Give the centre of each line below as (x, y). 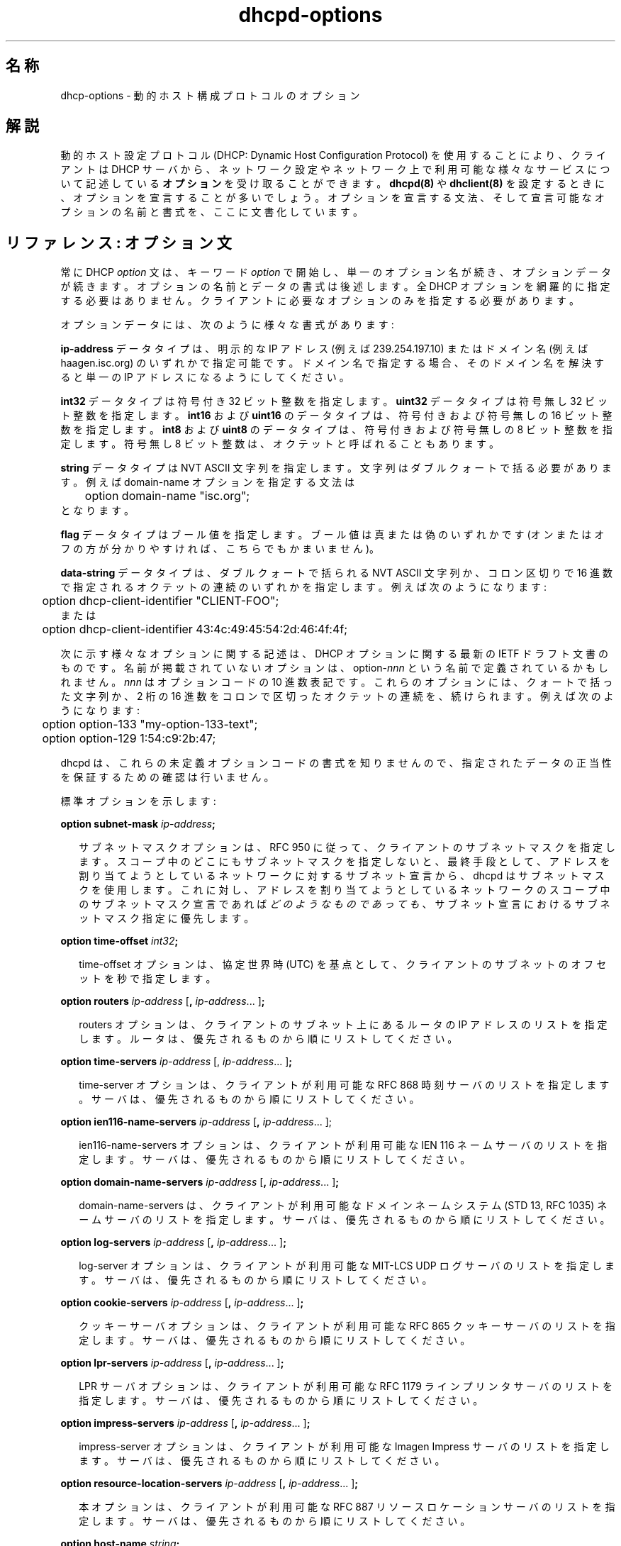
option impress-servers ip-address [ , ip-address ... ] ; (185, 1423)
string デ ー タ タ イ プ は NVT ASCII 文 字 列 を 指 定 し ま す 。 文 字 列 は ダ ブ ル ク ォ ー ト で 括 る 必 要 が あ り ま (336, 468)
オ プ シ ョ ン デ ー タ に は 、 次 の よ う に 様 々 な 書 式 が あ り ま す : (227, 325)
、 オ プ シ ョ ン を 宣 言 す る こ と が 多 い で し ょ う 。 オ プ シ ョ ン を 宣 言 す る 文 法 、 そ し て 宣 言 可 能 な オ (332, 198)
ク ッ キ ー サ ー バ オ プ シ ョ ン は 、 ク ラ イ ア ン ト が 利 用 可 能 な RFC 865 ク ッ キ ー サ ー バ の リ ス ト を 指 (347, 1326)
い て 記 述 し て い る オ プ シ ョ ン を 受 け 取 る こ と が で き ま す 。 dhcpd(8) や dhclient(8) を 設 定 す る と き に (332, 184)
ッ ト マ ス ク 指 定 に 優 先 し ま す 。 (167, 918)
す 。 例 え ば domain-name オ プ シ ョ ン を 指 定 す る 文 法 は (208, 482)
